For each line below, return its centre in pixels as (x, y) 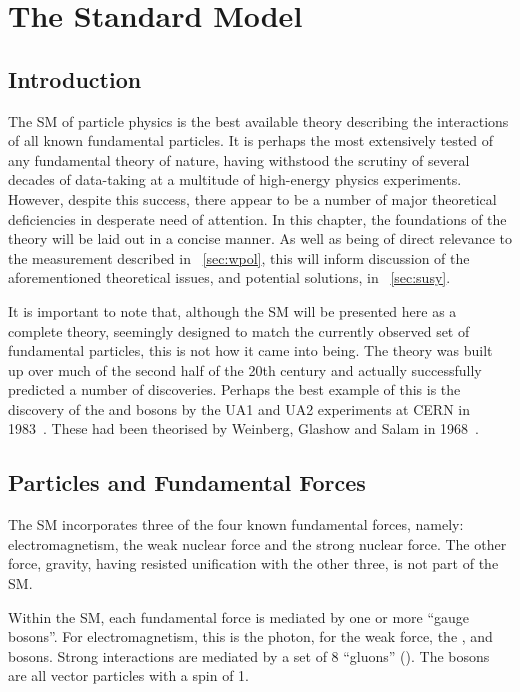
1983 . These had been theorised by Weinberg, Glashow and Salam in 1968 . (243, 428)
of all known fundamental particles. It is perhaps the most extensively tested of (251, 140)
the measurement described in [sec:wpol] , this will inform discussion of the (239, 257)
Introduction (75, 78)
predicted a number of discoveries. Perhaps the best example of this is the (234, 389)
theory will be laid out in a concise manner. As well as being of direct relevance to (260, 238)
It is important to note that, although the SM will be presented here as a (232, 310)
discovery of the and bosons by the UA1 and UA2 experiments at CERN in (239, 408)
